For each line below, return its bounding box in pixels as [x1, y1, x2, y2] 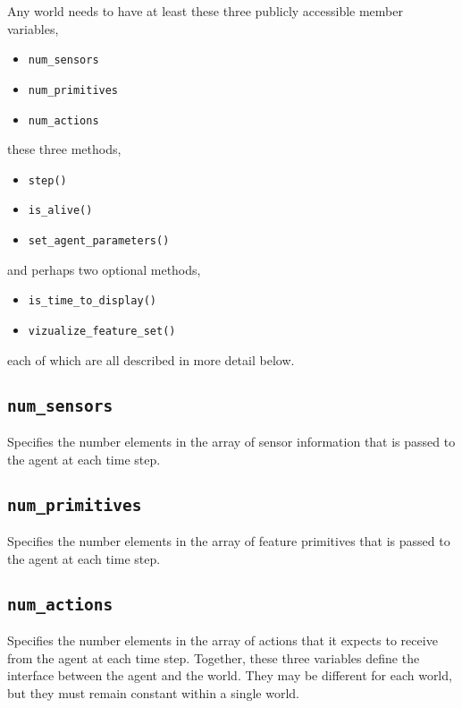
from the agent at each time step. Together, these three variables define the [7, 648, 420, 667]
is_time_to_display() [28, 294, 156, 308]
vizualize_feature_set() [28, 324, 176, 337]
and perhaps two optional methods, [7, 260, 201, 278]
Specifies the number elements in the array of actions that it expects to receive [7, 630, 438, 649]
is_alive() [28, 204, 93, 218]
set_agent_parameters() [28, 235, 170, 248]
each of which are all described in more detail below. [7, 350, 295, 369]
